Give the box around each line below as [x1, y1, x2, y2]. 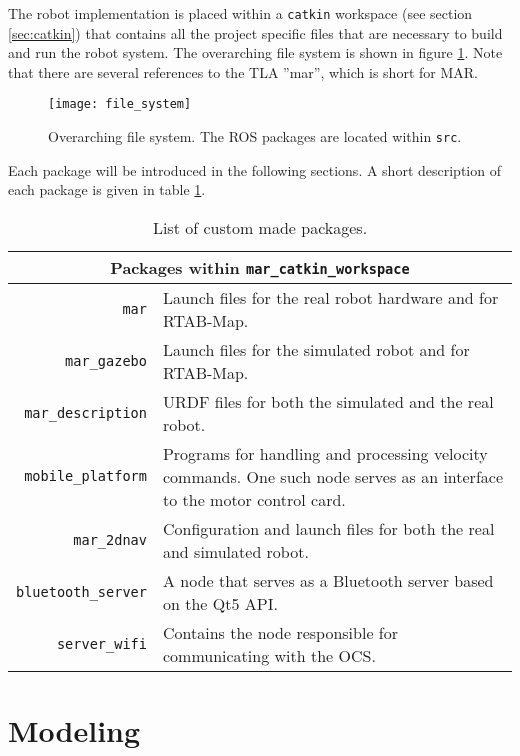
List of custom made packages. [152, 215, 368, 239]
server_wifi [56, 635, 147, 652]
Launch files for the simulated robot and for [162, 337, 470, 361]
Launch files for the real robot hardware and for [162, 285, 499, 309]
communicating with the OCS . [162, 643, 376, 667]
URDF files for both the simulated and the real [162, 389, 494, 413]
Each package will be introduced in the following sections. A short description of [8, 159, 501, 180]
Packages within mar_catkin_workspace [110, 255, 410, 279]
